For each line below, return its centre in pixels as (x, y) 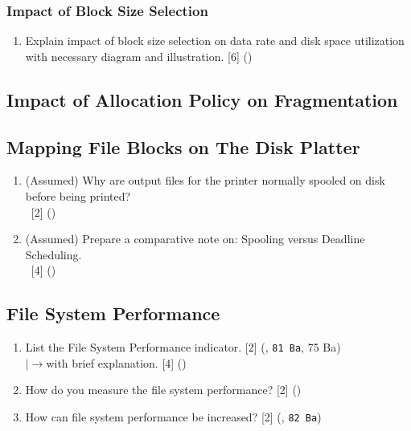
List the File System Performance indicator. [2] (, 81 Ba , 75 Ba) (183, 347)
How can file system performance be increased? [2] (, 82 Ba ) (173, 417)
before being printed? (78, 195)
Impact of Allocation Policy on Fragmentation (202, 99)
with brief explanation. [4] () (116, 362)
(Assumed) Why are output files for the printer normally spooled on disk (205, 180)
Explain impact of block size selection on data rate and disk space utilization (215, 41)
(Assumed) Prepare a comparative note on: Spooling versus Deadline (195, 239)
